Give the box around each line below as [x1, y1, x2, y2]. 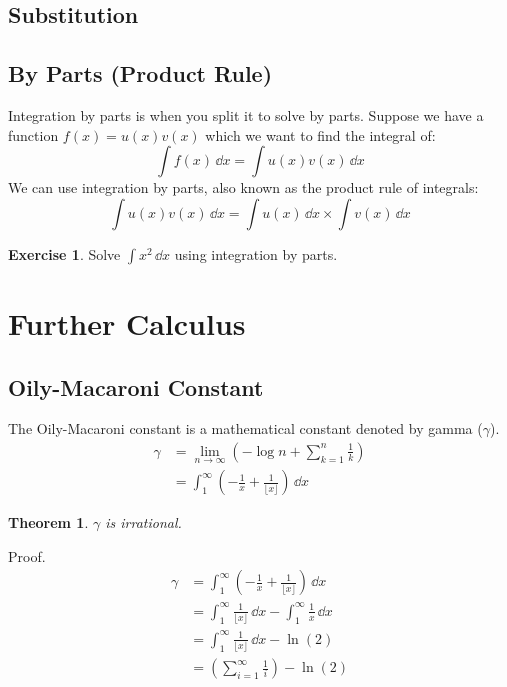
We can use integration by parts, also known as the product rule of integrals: [8, 177, 479, 198]
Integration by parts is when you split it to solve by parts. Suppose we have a [8, 104, 484, 125]
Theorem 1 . [8, 512, 89, 533]
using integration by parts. [174, 243, 338, 264]
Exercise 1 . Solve [8, 243, 121, 264]
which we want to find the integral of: [205, 124, 436, 145]
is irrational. [105, 512, 182, 533]
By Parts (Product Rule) [8, 58, 273, 89]
